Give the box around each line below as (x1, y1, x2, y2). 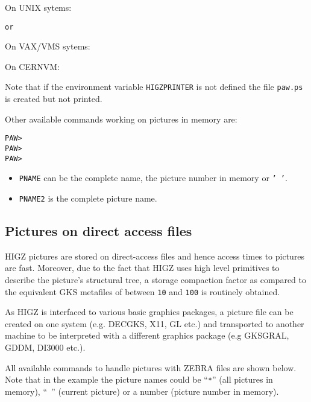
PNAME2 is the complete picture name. (19, 191, 157, 204)
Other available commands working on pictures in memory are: (5, 112, 237, 125)
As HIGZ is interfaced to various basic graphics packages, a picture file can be (5, 305, 294, 318)
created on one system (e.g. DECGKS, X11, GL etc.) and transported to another (5, 317, 304, 330)
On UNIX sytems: (5, 1, 72, 13)
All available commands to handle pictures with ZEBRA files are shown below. (5, 361, 297, 374)
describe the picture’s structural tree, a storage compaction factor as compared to (5, 273, 306, 286)
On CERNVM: (5, 60, 60, 72)
